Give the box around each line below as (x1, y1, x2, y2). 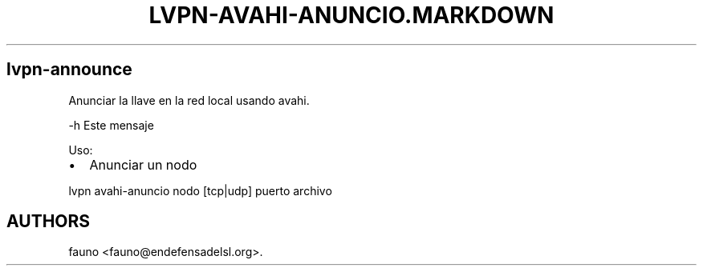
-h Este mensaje (68, 118, 154, 132)
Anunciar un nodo (89, 156, 197, 173)
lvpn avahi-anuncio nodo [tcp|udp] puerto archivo (68, 183, 332, 198)
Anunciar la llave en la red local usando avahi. (68, 93, 310, 107)
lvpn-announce (6, 59, 132, 80)
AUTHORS (6, 211, 91, 232)
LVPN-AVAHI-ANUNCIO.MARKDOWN (148, 2, 555, 29)
